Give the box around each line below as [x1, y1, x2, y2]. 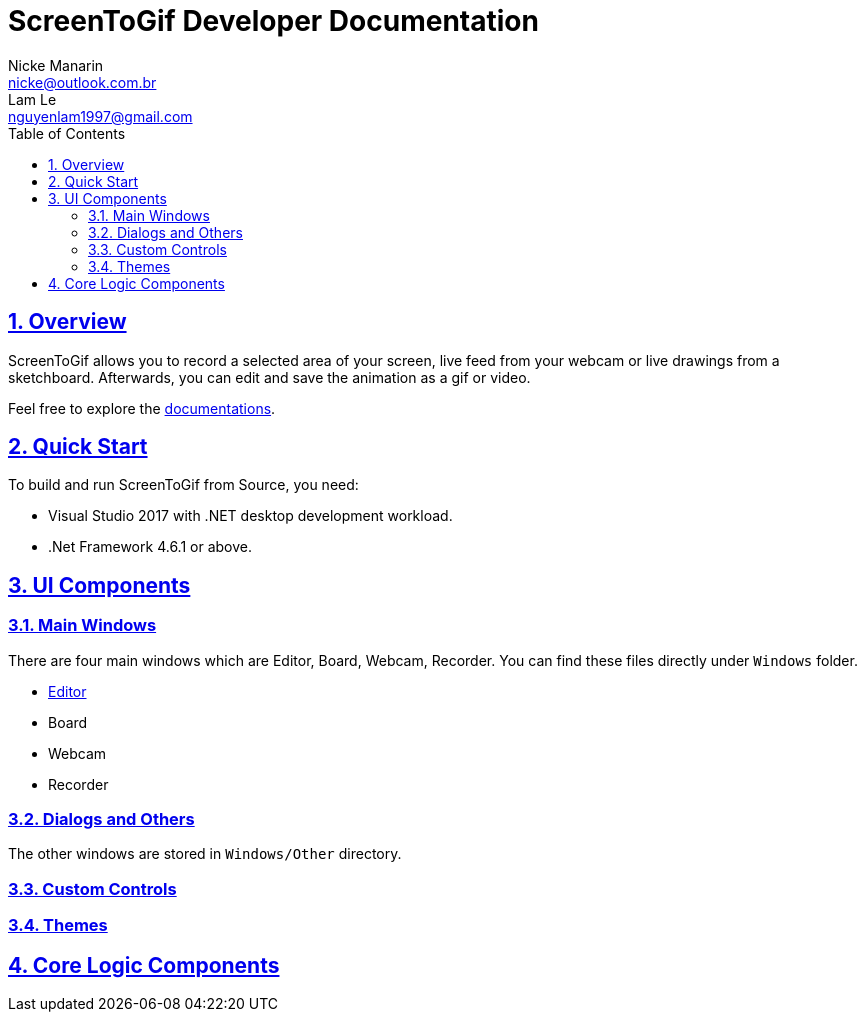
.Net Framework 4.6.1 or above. [48, 538, 252, 556]
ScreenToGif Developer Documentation [8, 4, 539, 38]
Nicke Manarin [8, 56, 104, 74]
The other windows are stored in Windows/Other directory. [8, 845, 402, 863]
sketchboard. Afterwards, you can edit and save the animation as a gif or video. [8, 368, 531, 386]
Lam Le [8, 90, 57, 108]
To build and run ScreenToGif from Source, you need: [8, 476, 359, 494]
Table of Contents [8, 124, 126, 142]
